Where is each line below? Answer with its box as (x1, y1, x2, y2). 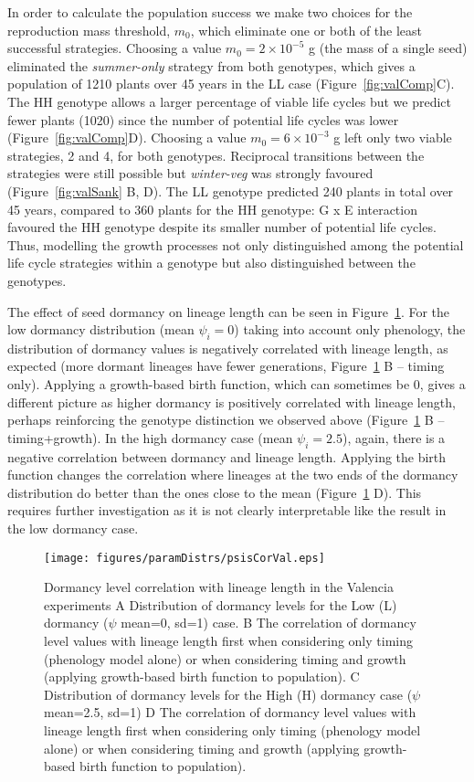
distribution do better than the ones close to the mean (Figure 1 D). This (7, 482, 422, 502)
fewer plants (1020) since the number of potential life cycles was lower (7, 110, 399, 129)
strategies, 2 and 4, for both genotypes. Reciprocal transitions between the (7, 145, 425, 164)
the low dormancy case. (7, 519, 139, 538)
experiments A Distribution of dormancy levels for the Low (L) (44, 595, 397, 614)
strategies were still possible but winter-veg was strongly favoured (7, 164, 374, 183)
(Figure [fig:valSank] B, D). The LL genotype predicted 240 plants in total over (7, 181, 454, 200)
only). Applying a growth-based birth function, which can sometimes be (7, 375, 410, 394)
